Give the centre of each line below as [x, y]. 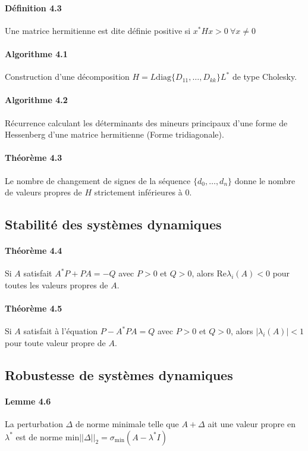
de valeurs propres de [43, 192]
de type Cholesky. [265, 77]
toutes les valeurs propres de [56, 284]
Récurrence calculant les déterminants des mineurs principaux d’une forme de [146, 122]
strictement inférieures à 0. [143, 192]
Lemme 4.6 [28, 401]
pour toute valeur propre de [55, 342]
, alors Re [209, 273]
